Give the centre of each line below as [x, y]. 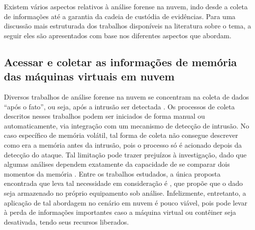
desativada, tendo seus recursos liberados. [67, 221]
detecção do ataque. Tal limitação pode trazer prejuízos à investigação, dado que [125, 154]
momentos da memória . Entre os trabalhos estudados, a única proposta [112, 173]
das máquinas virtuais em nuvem [89, 76]
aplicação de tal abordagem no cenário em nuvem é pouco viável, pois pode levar [126, 202]
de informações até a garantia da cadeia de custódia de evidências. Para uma [120, 16]
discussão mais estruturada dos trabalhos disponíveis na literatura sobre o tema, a [128, 26]
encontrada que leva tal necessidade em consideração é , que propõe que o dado [124, 183]
